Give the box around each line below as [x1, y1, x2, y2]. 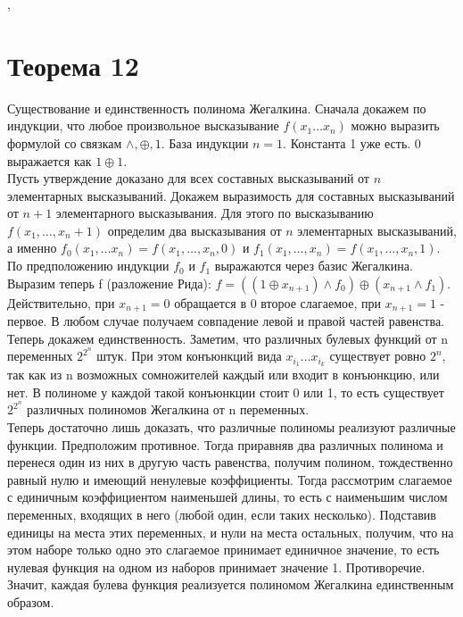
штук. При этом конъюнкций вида [96, 346, 282, 365]
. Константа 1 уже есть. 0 [283, 133, 421, 152]
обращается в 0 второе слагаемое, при [174, 293, 381, 312]
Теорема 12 [7, 46, 139, 83]
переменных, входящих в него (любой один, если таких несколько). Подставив [7, 505, 436, 524]
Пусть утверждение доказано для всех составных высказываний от [7, 169, 369, 188]
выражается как [7, 151, 92, 170]
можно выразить [351, 116, 440, 135]
